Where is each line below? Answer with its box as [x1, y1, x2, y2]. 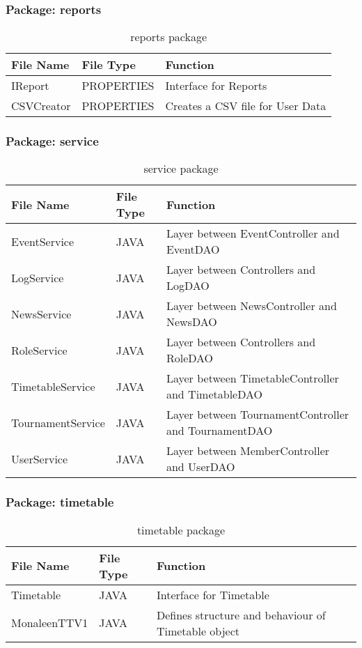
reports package [130, 29, 207, 45]
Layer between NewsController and [166, 298, 337, 314]
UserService [11, 450, 68, 467]
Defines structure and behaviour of [156, 606, 326, 623]
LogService [11, 269, 64, 286]
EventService [11, 233, 74, 249]
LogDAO [166, 277, 210, 294]
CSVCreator [11, 98, 71, 114]
